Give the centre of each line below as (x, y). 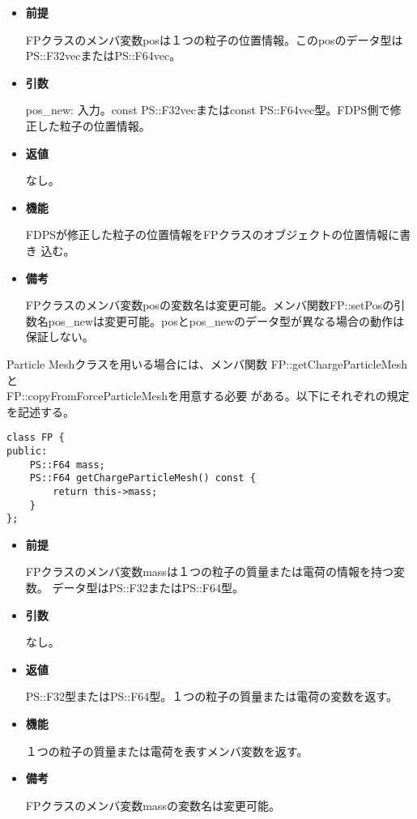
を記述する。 (40, 411)
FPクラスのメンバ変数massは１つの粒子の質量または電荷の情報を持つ (209, 572)
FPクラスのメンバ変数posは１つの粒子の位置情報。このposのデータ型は (214, 39)
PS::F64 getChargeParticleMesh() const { (143, 478)
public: (27, 451)
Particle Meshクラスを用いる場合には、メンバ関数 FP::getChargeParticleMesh (207, 363)
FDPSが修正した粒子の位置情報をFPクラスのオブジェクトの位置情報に (213, 235)
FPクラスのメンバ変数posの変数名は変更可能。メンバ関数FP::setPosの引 (215, 305)
